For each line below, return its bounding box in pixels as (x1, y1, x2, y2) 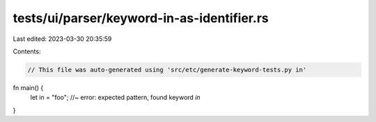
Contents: (13, 47, 41, 55)
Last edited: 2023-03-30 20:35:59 (13, 35, 112, 43)
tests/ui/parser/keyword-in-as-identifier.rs (13, 10, 269, 26)
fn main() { (13, 83, 44, 91)
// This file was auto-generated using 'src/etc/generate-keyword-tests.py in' (27, 66, 307, 73)
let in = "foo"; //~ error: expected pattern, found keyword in (30, 94, 201, 102)
